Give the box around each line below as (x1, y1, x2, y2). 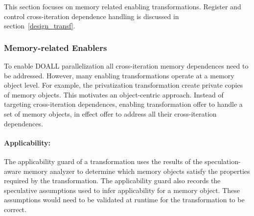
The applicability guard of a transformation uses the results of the (4, 156, 203, 166)
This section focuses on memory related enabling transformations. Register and (4, 1, 241, 11)
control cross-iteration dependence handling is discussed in (4, 11, 179, 21)
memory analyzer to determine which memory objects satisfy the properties (23, 166, 250, 176)
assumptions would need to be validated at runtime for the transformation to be (4, 194, 245, 205)
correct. (4, 204, 26, 214)
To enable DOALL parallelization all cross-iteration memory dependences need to (4, 61, 249, 71)
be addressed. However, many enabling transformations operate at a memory (4, 70, 234, 80)
